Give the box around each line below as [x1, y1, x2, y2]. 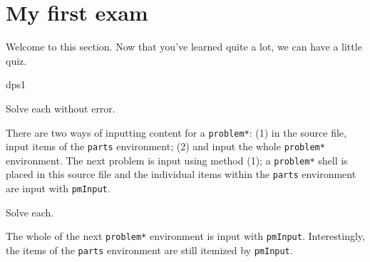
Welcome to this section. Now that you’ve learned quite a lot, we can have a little [6, 39, 362, 54]
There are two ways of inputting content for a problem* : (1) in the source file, [6, 125, 346, 140]
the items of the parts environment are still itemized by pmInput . [6, 243, 293, 258]
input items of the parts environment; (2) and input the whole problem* [6, 139, 325, 154]
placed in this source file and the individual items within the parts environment [6, 167, 356, 182]
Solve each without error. [6, 100, 115, 115]
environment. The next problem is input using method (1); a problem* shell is [6, 152, 348, 167]
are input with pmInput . [6, 181, 111, 196]
